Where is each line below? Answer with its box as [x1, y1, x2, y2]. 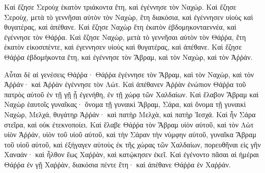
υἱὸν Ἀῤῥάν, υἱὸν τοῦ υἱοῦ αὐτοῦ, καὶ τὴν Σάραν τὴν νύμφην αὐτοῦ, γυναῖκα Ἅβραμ [4, 129, 256, 140]
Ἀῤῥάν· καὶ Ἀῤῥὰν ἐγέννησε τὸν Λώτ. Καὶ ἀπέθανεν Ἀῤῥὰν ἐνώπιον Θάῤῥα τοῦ [4, 79, 246, 90]
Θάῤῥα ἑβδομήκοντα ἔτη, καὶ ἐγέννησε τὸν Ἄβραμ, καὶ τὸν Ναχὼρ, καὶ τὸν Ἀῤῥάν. [4, 51, 253, 62]
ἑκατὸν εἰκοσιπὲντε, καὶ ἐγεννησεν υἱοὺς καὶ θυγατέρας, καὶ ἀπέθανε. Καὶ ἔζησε [4, 41, 242, 52]
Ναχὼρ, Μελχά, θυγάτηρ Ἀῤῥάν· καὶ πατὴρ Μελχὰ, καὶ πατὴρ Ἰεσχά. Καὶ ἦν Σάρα [4, 109, 256, 119]
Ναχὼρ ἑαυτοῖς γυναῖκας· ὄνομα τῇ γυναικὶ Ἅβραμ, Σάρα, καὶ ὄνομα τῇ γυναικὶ [4, 99, 246, 110]
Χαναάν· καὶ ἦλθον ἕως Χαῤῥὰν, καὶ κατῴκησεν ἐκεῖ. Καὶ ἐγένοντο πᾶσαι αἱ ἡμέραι [4, 149, 259, 160]
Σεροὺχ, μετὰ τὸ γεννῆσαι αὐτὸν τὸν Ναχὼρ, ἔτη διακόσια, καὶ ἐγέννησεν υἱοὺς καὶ [4, 11, 253, 22]
